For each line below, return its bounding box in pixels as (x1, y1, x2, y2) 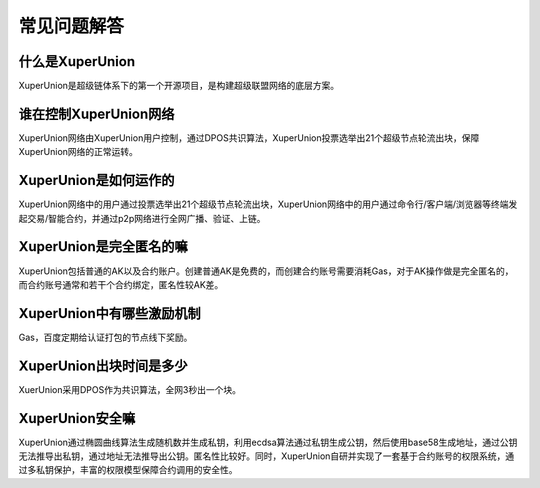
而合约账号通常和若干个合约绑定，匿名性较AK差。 (18, 278, 224, 290)
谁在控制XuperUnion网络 (18, 105, 175, 122)
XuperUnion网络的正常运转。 (18, 146, 139, 158)
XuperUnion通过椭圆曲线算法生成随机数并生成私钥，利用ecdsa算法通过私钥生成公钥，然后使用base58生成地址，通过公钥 (18, 436, 518, 448)
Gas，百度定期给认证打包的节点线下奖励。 (18, 331, 193, 343)
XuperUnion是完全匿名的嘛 (18, 238, 188, 255)
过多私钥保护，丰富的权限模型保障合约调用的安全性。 (18, 464, 238, 476)
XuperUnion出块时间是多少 (18, 357, 188, 374)
